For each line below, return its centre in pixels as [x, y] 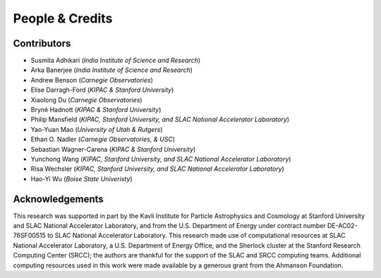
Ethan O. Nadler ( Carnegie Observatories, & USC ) [103, 139]
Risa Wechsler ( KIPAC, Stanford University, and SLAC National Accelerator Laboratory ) [158, 169]
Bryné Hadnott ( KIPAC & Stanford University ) [96, 110]
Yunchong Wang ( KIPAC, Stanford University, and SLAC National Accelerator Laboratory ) [161, 159]
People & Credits [63, 18]
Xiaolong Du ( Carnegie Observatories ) [86, 99]
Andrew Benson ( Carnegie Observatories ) [92, 80]
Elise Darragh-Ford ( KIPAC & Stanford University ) [102, 90]
